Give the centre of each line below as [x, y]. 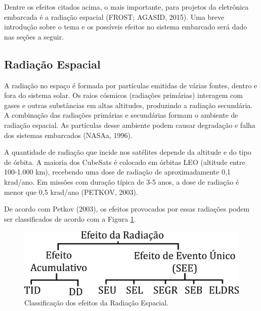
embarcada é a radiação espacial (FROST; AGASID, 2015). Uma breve [114, 16]
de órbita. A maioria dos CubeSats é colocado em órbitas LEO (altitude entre [125, 162]
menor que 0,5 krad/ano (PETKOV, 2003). [71, 192]
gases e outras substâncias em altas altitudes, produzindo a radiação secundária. [128, 105]
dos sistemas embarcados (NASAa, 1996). [68, 135]
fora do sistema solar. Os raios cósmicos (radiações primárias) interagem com [123, 95]
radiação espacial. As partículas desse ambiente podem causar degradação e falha [130, 125]
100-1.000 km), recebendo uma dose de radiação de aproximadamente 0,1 [117, 172]
